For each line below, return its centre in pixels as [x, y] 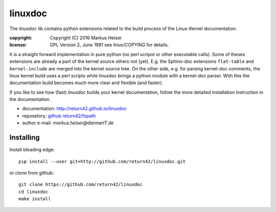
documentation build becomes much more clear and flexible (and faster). [86, 83]
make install [35, 199]
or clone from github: [32, 173]
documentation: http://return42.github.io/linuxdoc [75, 109]
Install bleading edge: [32, 150]
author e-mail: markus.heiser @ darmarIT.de [68, 123]
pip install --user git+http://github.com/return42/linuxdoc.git [102, 161]
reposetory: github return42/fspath [59, 116]
